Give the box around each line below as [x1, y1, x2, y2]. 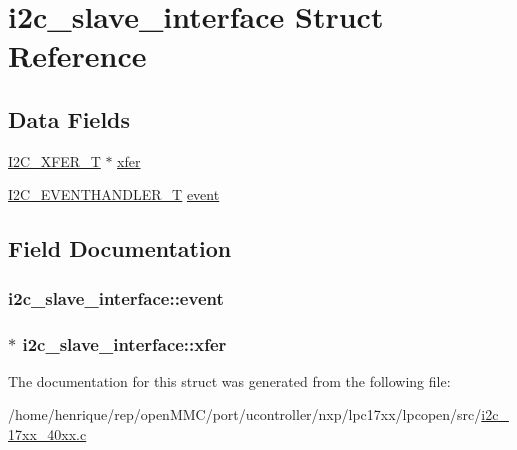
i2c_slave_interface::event [8, 285, 224, 310]
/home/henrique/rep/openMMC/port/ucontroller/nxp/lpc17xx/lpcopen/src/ [8, 404, 482, 425]
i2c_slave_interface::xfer [22, 331, 227, 356]
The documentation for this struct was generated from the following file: [8, 370, 451, 391]
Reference [8, 35, 147, 76]
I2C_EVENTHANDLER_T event [8, 184, 220, 205]
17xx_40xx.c [8, 423, 87, 444]
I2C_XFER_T [8, 150, 101, 171]
